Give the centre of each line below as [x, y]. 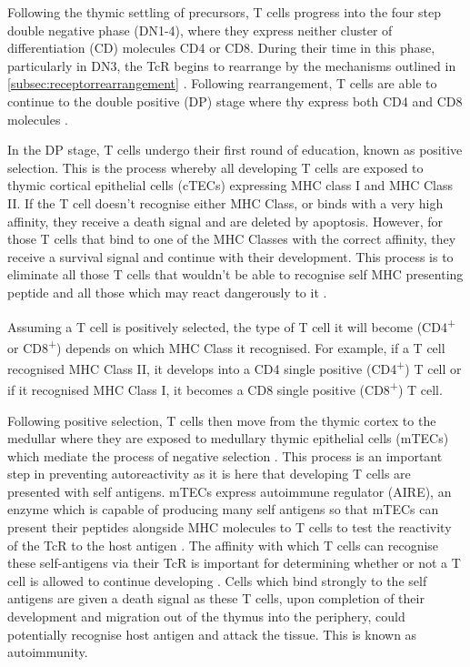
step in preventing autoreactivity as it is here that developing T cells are [209, 474]
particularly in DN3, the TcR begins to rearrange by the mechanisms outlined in [232, 65]
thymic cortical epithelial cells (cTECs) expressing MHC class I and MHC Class [230, 185]
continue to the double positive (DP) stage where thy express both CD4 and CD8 [235, 101]
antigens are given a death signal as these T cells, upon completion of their [216, 598]
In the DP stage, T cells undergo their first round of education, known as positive [235, 150]
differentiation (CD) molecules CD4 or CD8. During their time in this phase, [221, 48]
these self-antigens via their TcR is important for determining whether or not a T [234, 563]
